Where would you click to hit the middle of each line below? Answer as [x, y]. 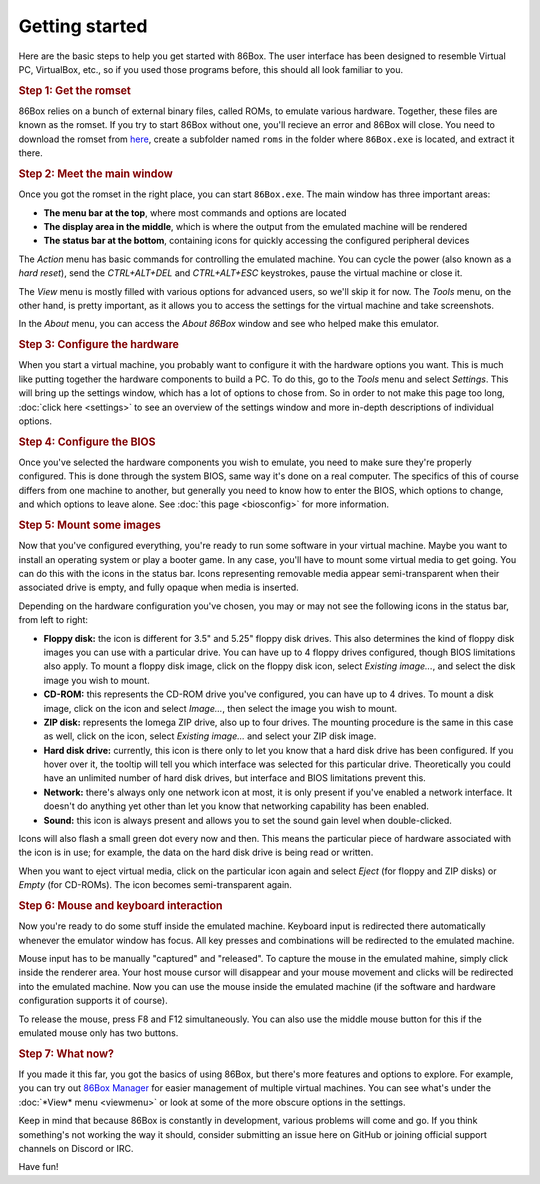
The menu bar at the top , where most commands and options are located [195, 212]
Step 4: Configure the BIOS [87, 442]
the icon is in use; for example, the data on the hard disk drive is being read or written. [196, 852]
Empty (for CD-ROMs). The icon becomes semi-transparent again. [155, 885]
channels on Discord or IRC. [76, 1148]
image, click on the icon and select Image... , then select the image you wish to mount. [220, 708]
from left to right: [53, 620]
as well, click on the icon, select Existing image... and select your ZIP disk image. [210, 736]
